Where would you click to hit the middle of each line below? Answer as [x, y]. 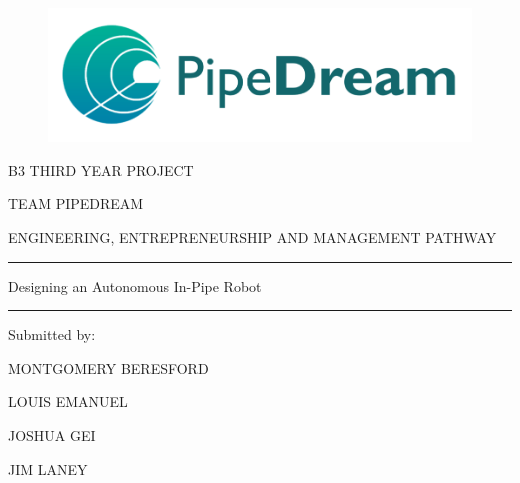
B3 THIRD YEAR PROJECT [101, 169]
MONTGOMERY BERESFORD [108, 367]
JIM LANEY [48, 468]
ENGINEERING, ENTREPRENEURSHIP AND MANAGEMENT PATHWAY [252, 236]
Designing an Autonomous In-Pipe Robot [135, 285]
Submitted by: [52, 334]
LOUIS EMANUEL [68, 401]
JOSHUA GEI [52, 434]
